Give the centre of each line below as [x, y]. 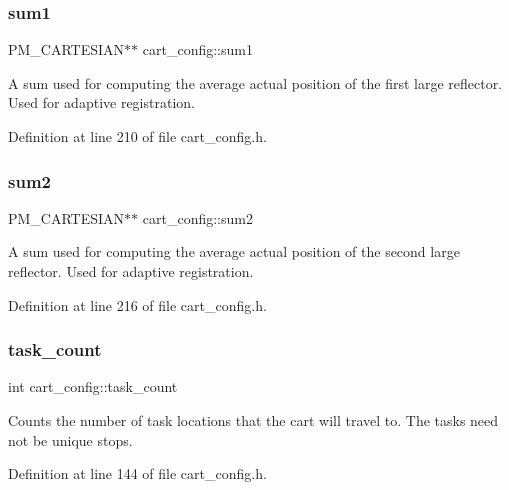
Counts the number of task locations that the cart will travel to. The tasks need [253, 420]
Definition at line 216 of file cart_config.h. [137, 304]
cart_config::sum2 [197, 217]
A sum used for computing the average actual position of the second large [234, 251]
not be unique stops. [70, 439]
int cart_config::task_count [93, 386]
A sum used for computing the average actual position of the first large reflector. [255, 82]
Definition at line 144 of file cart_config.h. [137, 473]
